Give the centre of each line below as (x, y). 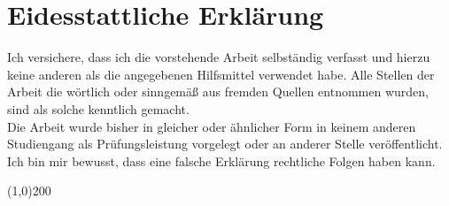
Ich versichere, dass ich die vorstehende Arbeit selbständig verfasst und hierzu (219, 57)
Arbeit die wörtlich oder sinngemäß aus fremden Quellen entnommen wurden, (218, 92)
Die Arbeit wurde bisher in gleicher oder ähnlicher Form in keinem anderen (212, 126)
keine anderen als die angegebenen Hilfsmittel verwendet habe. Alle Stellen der (221, 74)
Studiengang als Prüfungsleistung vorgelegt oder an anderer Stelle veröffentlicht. (225, 144)
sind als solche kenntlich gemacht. (98, 108)
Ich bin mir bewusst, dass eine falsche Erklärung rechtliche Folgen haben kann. (221, 160)
